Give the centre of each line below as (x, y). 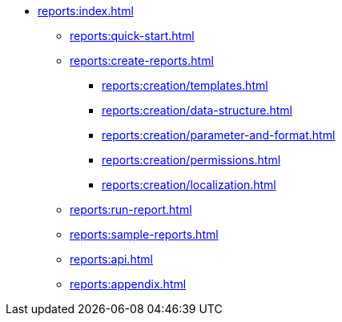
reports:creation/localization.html (189, 185)
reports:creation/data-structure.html (197, 110)
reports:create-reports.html (142, 60)
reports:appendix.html (128, 284)
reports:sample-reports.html (144, 234)
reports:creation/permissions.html (191, 160)
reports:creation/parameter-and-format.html (219, 135)
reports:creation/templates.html (185, 85)
